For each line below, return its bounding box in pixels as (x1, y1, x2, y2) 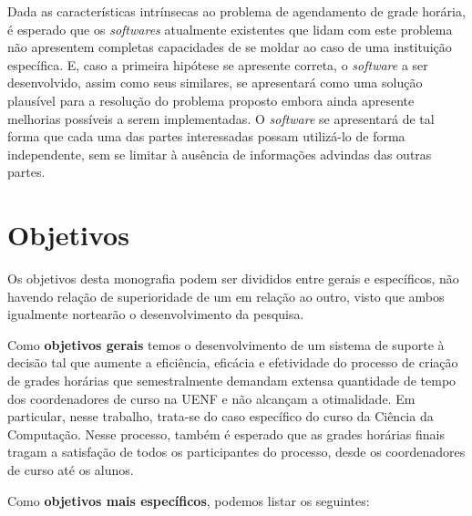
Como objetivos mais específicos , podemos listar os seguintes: (7, 490, 370, 510)
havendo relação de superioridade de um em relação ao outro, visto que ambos (7, 286, 445, 305)
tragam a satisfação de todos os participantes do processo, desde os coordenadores (7, 442, 466, 461)
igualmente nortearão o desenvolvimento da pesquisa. (7, 304, 304, 324)
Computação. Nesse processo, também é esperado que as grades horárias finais (7, 424, 445, 443)
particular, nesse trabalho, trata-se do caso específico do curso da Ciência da (7, 407, 434, 426)
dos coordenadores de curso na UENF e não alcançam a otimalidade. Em (7, 388, 416, 408)
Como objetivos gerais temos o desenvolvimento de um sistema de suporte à (7, 335, 445, 354)
